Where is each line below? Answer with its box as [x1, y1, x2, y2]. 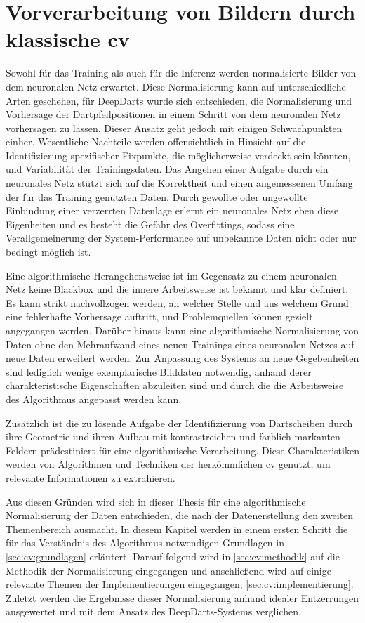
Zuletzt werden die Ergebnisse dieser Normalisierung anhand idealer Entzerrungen [6, 590, 359, 605]
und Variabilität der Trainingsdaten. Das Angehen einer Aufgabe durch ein [6, 162, 328, 176]
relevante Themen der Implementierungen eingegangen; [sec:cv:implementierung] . [6, 577, 354, 591]
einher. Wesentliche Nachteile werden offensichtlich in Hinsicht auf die [6, 134, 306, 149]
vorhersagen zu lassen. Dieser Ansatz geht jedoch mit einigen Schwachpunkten [6, 120, 343, 135]
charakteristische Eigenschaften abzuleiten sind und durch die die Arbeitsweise [6, 378, 344, 393]
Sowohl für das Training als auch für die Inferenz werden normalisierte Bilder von [6, 65, 357, 80]
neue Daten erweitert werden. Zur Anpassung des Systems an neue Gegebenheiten [6, 350, 359, 365]
